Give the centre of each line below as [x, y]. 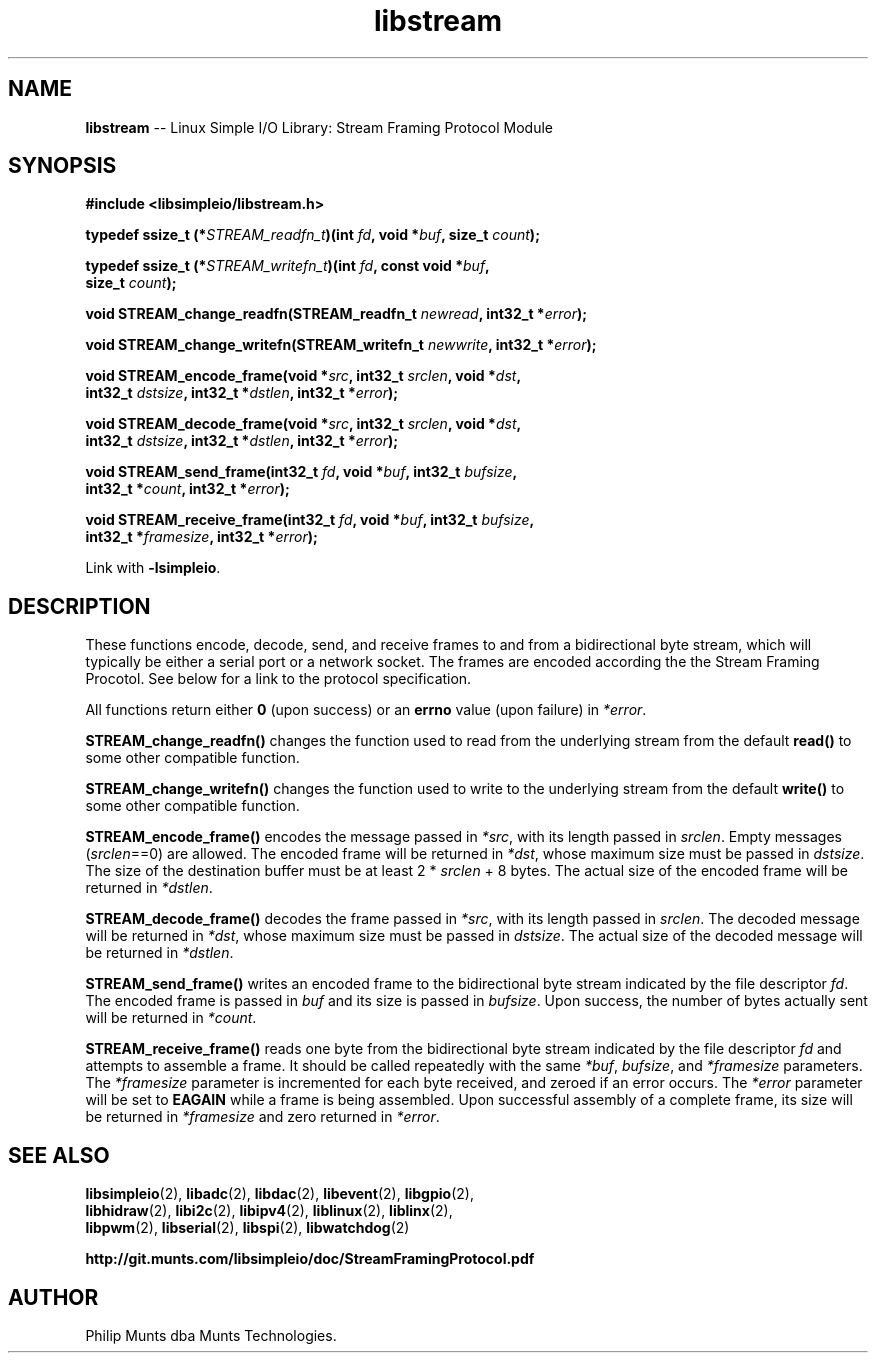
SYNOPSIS [62, 166]
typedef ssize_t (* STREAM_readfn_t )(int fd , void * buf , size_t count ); [312, 235]
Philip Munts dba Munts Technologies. [211, 1335]
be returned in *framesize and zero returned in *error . [262, 1117]
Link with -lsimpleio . [153, 568]
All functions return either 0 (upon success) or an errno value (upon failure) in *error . [366, 710]
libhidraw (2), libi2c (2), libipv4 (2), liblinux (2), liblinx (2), [269, 1211]
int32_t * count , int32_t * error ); [187, 489]
